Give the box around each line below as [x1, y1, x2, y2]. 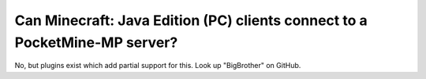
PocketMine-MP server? [14, 34, 178, 51]
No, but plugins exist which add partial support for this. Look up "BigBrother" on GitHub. [14, 61, 301, 70]
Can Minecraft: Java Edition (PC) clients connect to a [14, 12, 368, 29]
